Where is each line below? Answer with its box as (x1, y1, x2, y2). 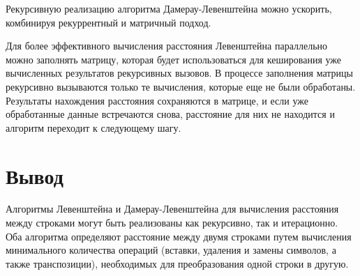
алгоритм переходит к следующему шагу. (6, 120, 181, 135)
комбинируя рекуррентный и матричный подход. (6, 15, 211, 29)
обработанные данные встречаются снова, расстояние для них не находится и (6, 107, 335, 121)
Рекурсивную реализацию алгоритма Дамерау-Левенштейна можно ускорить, (6, 1, 332, 15)
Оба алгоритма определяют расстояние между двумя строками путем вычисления (6, 229, 352, 243)
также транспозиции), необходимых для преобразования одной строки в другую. (6, 256, 349, 270)
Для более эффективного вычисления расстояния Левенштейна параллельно (6, 38, 328, 53)
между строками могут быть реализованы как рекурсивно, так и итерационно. (6, 215, 338, 230)
